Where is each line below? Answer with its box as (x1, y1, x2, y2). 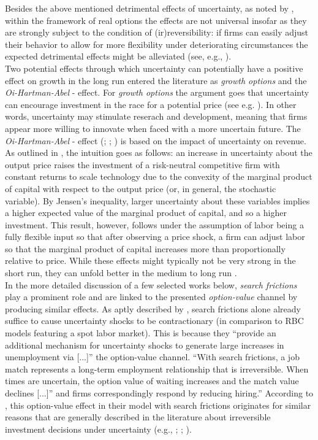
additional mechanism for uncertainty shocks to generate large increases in (5, 338, 284, 351)
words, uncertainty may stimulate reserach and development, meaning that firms (5, 110, 308, 123)
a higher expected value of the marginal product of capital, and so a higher (5, 206, 287, 219)
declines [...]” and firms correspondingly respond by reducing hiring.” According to (5, 387, 314, 399)
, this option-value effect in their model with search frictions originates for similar (5, 398, 311, 411)
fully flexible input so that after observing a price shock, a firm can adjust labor (5, 230, 305, 243)
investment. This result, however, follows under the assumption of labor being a (5, 218, 304, 231)
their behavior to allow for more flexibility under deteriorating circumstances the (5, 37, 308, 50)
